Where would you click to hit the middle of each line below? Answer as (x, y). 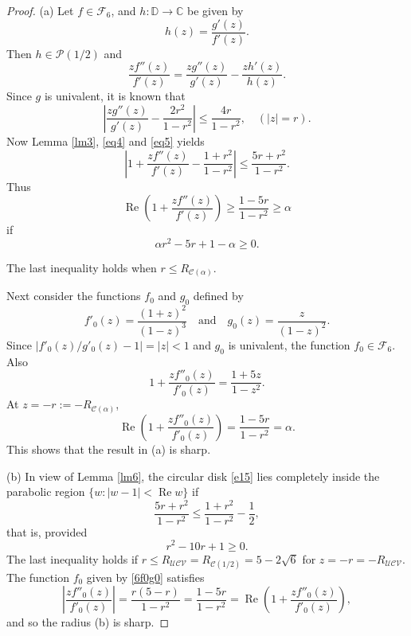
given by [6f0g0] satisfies (145, 577)
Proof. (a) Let (40, 10)
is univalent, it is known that (115, 96)
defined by (218, 296)
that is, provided (47, 531)
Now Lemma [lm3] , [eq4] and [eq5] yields (106, 140)
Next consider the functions (74, 296)
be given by (215, 10)
